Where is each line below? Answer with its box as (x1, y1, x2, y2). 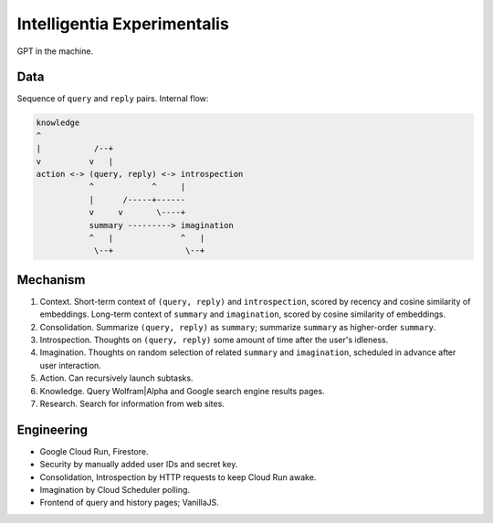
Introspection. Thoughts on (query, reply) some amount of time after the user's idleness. (39, 334, 389, 346)
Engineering (16, 422, 89, 437)
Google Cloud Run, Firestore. (39, 445, 149, 456)
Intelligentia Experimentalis (16, 14, 230, 34)
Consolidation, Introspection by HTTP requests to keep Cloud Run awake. (39, 471, 317, 483)
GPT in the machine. (16, 46, 94, 57)
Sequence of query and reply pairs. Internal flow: (16, 93, 209, 104)
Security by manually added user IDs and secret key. (39, 459, 238, 470)
